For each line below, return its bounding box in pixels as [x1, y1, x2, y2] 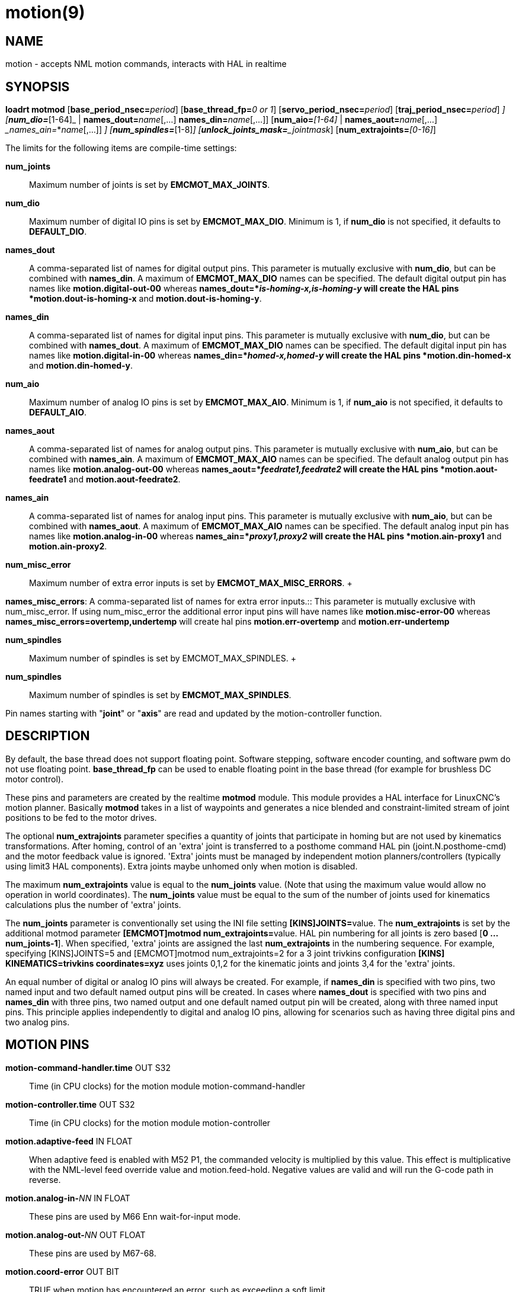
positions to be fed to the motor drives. [5, 812, 157, 823]
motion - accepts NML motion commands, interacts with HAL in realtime [5, 59, 287, 69]
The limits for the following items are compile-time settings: [5, 143, 237, 153]
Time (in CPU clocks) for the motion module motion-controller [29, 1117, 271, 1128]
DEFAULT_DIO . [29, 226, 87, 237]
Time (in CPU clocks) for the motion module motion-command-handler [29, 1080, 306, 1091]
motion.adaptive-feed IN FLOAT [5, 1136, 133, 1146]
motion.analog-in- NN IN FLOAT [5, 1192, 130, 1203]
